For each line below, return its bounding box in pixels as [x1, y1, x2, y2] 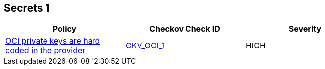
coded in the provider [5, 46, 86, 56]
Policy [52, 24, 77, 34]
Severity [288, 24, 322, 34]
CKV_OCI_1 [125, 41, 165, 51]
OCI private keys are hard [5, 36, 100, 46]
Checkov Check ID [149, 24, 220, 34]
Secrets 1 [4, 2, 50, 14]
